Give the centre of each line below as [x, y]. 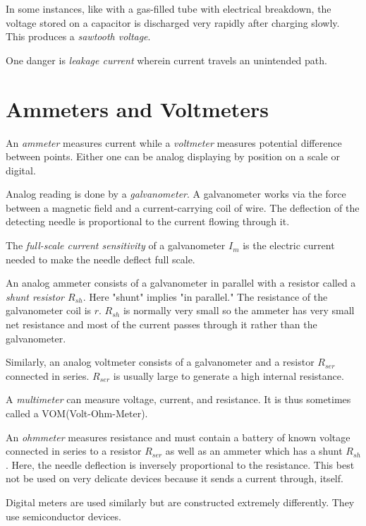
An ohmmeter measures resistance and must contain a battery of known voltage [178, 437]
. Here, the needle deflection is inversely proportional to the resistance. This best [180, 464]
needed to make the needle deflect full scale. [100, 259]
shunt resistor [35, 296]
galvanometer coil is [49, 310]
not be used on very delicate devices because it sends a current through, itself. [175, 478]
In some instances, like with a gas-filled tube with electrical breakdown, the [169, 8]
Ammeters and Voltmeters [137, 108]
